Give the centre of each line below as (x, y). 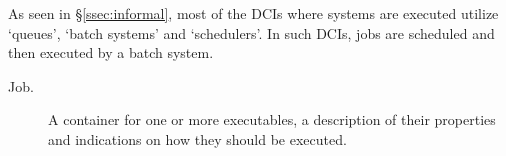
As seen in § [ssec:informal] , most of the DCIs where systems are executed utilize (253, 13)
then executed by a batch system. (111, 52)
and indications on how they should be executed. (197, 138)
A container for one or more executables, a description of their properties (272, 119)
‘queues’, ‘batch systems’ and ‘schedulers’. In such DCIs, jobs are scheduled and (251, 32)
